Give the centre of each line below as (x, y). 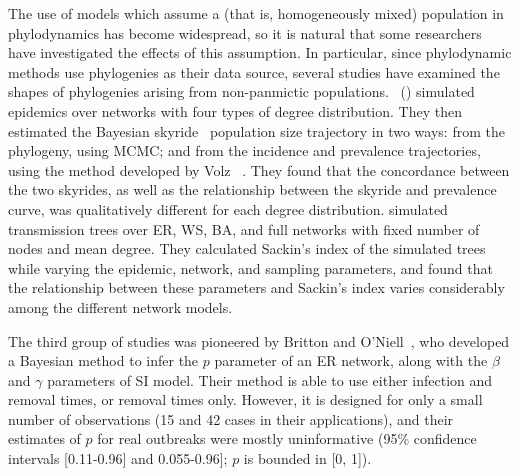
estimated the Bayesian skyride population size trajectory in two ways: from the (256, 130)
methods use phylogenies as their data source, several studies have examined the (254, 71)
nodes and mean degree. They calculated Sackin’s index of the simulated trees (247, 248)
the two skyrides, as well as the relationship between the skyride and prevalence (252, 189)
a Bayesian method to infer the (103, 360)
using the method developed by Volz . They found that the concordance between (259, 169)
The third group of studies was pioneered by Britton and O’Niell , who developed (259, 340)
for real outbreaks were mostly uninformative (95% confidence (287, 438)
